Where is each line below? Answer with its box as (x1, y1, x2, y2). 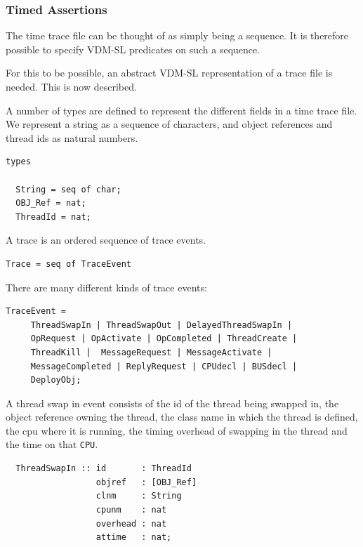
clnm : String (95, 491, 182, 501)
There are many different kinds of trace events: (6, 279, 207, 294)
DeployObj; (30, 375, 81, 385)
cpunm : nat (95, 504, 167, 515)
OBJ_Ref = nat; (15, 198, 86, 209)
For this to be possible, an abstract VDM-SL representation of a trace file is (6, 65, 333, 80)
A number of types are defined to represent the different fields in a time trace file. (6, 103, 357, 117)
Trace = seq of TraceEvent (6, 258, 131, 269)
